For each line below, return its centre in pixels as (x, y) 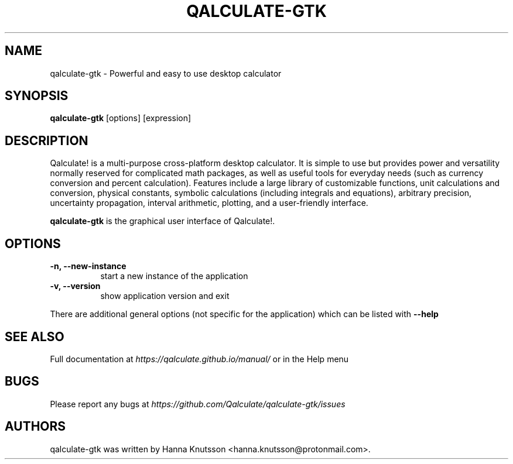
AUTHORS (35, 427)
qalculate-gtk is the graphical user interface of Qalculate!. (163, 221)
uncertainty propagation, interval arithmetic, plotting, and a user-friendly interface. (209, 203)
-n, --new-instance (88, 266)
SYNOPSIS (37, 96)
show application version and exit (165, 296)
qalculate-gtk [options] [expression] (121, 118)
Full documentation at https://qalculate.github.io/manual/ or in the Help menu (199, 359)
